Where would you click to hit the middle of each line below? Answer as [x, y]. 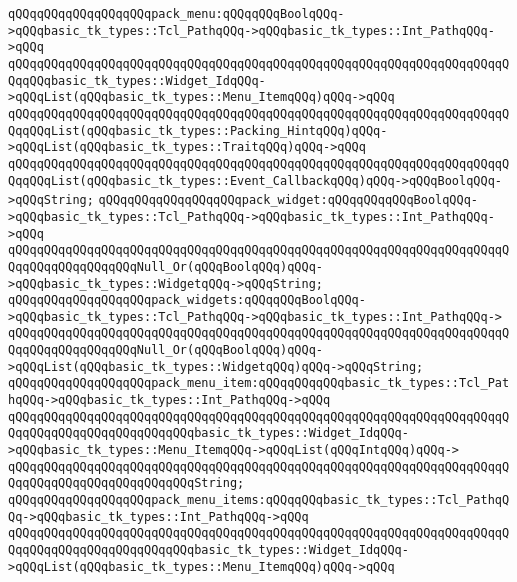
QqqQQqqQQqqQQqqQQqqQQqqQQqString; [126, 483]
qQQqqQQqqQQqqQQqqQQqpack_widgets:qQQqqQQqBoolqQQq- [187, 300]
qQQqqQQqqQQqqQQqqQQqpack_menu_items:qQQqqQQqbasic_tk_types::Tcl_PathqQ [259, 500]
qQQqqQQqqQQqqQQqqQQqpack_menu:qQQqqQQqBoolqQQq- [176, 14]
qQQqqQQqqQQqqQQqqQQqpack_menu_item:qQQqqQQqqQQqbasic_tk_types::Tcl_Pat [259, 383]
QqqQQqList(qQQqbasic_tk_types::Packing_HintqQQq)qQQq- [198, 130]
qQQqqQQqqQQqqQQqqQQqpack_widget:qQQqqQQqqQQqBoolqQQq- [288, 200]
